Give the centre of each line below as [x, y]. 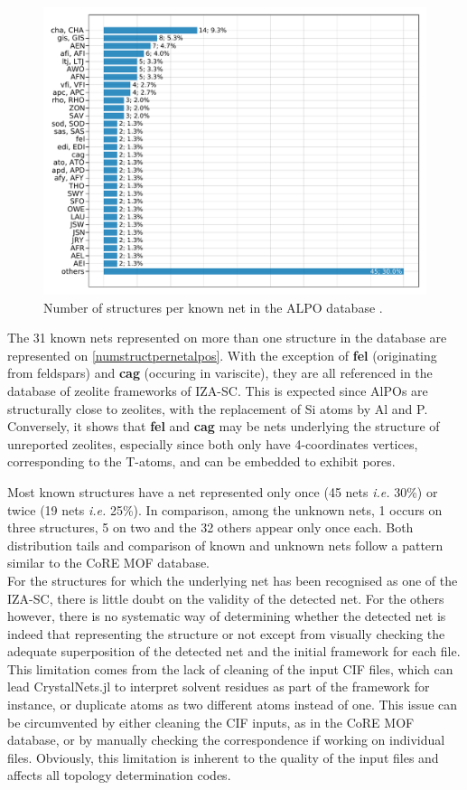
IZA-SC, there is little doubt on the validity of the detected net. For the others [226, 598]
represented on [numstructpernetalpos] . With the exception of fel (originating [222, 355]
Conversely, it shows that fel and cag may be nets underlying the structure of [224, 426]
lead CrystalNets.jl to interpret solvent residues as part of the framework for [219, 687]
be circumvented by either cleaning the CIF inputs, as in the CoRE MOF [211, 722]
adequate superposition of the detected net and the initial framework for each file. [234, 651]
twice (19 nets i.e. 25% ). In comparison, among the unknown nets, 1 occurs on [225, 509]
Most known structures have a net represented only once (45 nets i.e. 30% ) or [223, 491]
